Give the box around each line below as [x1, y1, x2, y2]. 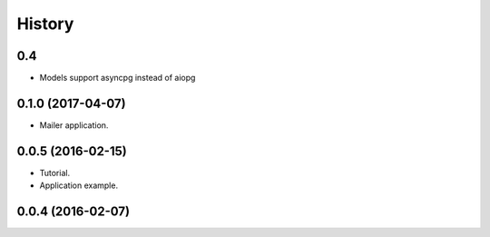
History [16, 14, 74, 34]
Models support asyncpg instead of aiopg [39, 73, 196, 84]
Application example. [39, 180, 118, 191]
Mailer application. [39, 119, 109, 131]
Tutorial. [39, 167, 71, 178]
